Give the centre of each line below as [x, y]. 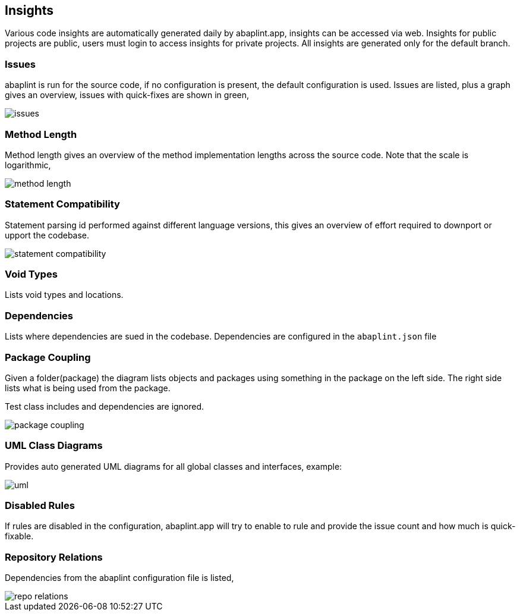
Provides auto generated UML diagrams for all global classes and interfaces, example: [174, 466]
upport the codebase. [47, 235]
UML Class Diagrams [54, 446]
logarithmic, [28, 165]
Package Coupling [48, 357]
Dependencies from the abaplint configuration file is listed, [119, 578]
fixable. [19, 536]
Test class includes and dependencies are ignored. [105, 406]
